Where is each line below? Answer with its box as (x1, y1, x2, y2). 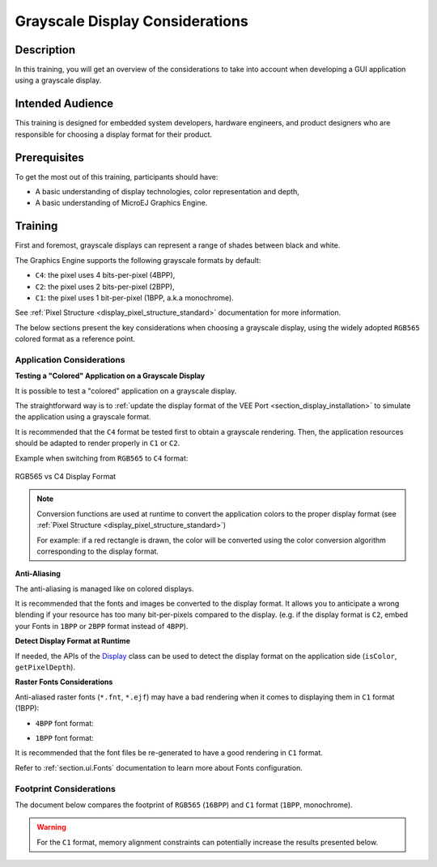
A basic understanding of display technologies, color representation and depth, (35, 187, 299, 197)
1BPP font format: (35, 733, 95, 742)
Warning (36, 822, 66, 832)
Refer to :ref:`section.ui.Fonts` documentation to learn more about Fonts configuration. (15, 763, 303, 772)
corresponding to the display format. (36, 546, 159, 556)
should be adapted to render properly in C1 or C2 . (15, 438, 180, 448)
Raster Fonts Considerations (15, 677, 113, 687)
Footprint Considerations (15, 783, 117, 794)
